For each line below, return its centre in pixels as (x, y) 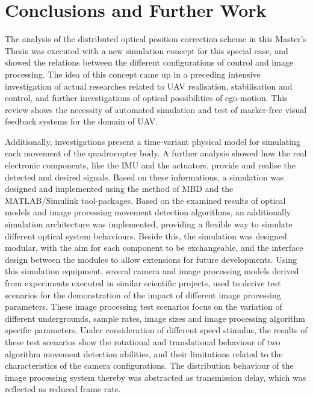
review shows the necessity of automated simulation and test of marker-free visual (156, 109)
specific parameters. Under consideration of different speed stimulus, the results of (156, 330)
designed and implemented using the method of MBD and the (119, 189)
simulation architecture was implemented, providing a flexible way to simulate (149, 224)
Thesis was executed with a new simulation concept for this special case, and (147, 50)
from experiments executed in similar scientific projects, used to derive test (143, 283)
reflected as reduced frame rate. (63, 389)
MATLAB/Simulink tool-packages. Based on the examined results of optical (145, 200)
